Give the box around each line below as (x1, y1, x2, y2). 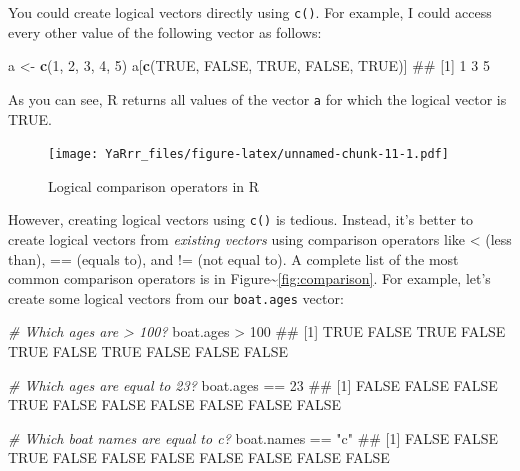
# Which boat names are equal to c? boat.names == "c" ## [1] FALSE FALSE (8, 427, 499, 448)
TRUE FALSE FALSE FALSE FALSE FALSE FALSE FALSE (8, 447, 390, 468)
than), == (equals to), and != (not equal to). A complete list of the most (8, 248, 459, 269)
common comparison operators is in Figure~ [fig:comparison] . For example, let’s (8, 268, 491, 289)
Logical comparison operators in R (48, 175, 260, 196)
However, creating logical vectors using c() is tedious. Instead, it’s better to (8, 209, 474, 230)
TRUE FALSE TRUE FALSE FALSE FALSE (8, 341, 289, 362)
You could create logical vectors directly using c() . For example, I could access (8, 2, 492, 22)
